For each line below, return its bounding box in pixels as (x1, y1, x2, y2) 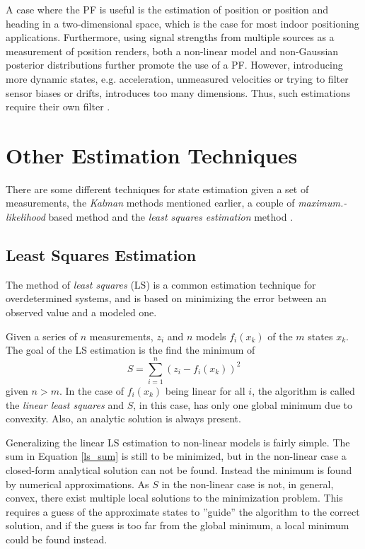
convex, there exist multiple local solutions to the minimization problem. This (6, 490, 343, 505)
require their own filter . (6, 99, 110, 114)
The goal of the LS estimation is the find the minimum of (6, 342, 255, 357)
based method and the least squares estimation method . (48, 209, 294, 224)
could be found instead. (6, 531, 108, 546)
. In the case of (59, 383, 124, 398)
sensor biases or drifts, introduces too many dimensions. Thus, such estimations (6, 85, 351, 100)
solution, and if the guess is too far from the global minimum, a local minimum (6, 518, 349, 533)
